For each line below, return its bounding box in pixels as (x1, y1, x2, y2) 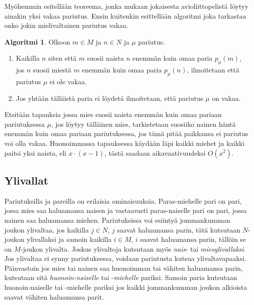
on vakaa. (212, 93, 241, 103)
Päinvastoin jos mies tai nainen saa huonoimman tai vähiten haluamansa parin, (4, 262, 243, 273)
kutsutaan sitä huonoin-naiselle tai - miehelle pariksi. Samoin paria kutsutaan (4, 272, 237, 282)
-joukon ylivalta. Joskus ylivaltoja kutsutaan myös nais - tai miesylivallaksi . (21, 243, 246, 254)
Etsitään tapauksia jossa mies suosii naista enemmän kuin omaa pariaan (4, 109, 222, 119)
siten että (48, 53, 77, 63)
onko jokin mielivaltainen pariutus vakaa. (4, 20, 128, 30)
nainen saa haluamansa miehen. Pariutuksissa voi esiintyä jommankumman (4, 214, 230, 225)
